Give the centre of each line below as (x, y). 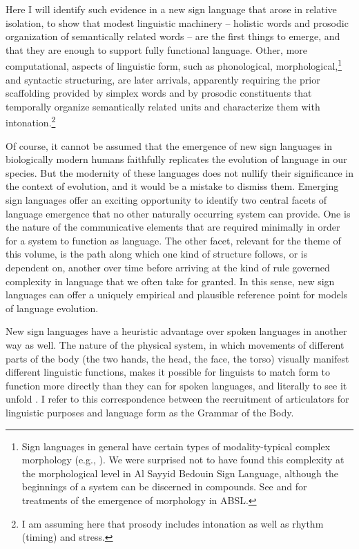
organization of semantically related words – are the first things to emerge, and (173, 36)
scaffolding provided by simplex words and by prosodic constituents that (159, 93)
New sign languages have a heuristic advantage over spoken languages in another (176, 331)
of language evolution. (52, 308)
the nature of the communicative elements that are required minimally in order (173, 227)
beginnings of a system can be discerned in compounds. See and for (164, 487)
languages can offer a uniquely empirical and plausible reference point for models (177, 295)
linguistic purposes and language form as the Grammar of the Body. (150, 412)
